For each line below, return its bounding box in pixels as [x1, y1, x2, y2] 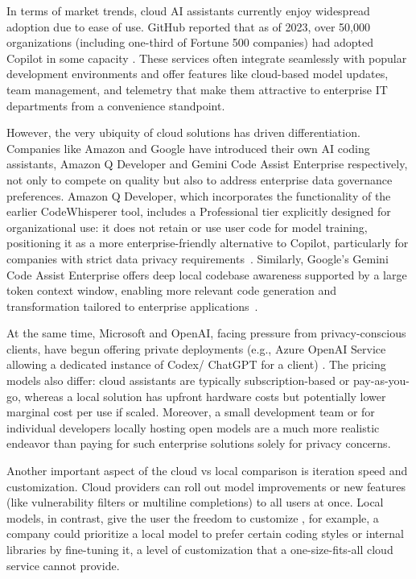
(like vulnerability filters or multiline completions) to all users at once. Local [6, 494, 384, 511]
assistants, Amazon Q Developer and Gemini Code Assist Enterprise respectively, [6, 155, 408, 172]
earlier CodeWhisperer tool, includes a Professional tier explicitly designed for [6, 203, 391, 220]
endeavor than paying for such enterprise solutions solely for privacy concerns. [6, 435, 391, 452]
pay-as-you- [352, 372, 410, 389]
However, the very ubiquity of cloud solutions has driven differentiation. [6, 124, 360, 141]
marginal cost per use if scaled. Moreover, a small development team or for [6, 403, 375, 420]
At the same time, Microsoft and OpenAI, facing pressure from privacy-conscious [6, 325, 406, 341]
